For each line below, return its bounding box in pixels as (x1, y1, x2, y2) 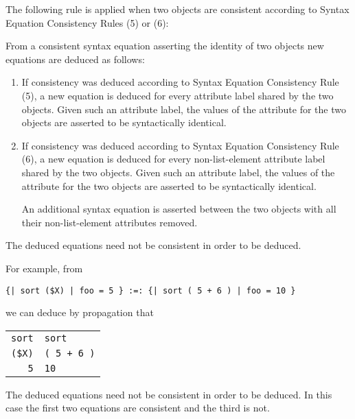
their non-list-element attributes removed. (21, 215, 198, 229)
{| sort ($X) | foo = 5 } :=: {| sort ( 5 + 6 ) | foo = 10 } (5, 285, 296, 296)
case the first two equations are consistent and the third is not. (5, 400, 270, 415)
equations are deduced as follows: (5, 51, 145, 66)
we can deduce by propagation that (5, 305, 154, 320)
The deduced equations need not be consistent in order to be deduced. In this (5, 387, 332, 401)
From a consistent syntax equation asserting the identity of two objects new (5, 38, 324, 53)
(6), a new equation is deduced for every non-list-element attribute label (21, 152, 325, 166)
